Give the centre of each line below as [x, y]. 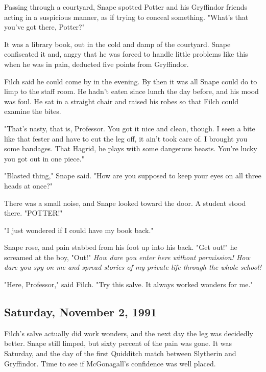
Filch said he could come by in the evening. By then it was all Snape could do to [131, 81]
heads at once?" [29, 185]
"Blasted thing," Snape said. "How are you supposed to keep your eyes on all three [133, 176]
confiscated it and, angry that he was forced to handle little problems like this [126, 54]
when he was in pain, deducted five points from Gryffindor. [96, 64]
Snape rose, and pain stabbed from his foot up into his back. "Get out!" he [121, 247]
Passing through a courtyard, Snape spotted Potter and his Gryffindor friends [126, 7]
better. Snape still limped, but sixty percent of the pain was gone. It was [118, 343]
